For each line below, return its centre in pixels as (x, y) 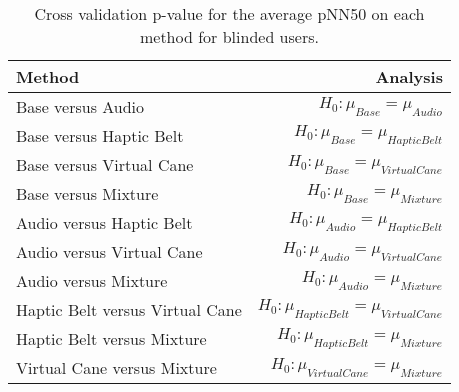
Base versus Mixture (87, 193)
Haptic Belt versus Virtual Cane (129, 309)
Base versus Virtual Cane (105, 164)
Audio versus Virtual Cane (109, 251)
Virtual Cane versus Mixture (116, 367)
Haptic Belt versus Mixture (111, 338)
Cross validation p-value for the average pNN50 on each (229, 13)
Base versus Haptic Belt (100, 135)
